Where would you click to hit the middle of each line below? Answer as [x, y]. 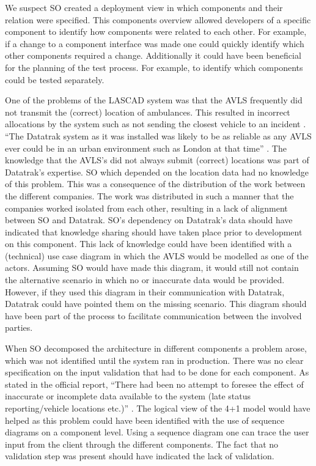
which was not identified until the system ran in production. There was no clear [154, 360]
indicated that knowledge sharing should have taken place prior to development [154, 231]
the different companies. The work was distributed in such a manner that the [149, 195]
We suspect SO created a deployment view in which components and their [144, 7]
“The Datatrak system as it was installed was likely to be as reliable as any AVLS [158, 135]
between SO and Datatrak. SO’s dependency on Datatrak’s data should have [149, 220]
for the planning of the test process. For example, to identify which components [154, 67]
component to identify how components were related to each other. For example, [156, 31]
